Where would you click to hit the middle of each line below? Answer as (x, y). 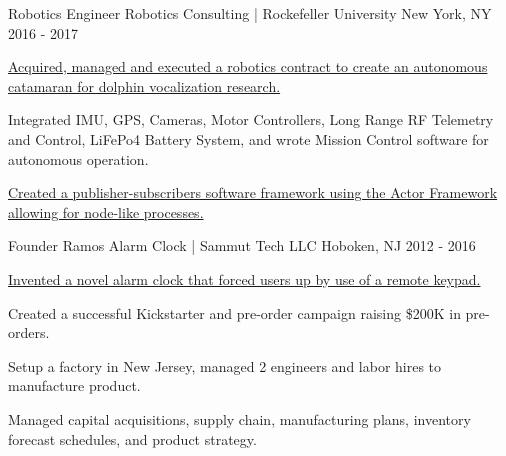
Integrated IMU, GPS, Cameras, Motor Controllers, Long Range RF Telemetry (251, 119)
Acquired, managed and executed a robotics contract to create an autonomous (248, 66)
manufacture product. (74, 385)
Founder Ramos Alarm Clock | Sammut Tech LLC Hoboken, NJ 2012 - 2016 (242, 245)
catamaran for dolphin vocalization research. (144, 85)
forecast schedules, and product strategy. (132, 438)
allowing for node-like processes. (106, 211)
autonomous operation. (78, 158)
